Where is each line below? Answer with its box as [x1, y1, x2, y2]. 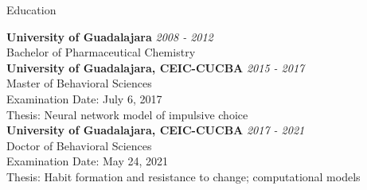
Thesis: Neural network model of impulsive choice [6, 106, 248, 122]
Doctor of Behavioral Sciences [6, 137, 152, 153]
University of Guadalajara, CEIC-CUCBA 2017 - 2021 [6, 122, 305, 138]
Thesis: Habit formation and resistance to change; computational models [6, 168, 361, 184]
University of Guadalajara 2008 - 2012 [6, 28, 213, 45]
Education [6, 2, 57, 17]
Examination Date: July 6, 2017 [6, 90, 162, 107]
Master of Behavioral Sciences [6, 75, 152, 91]
